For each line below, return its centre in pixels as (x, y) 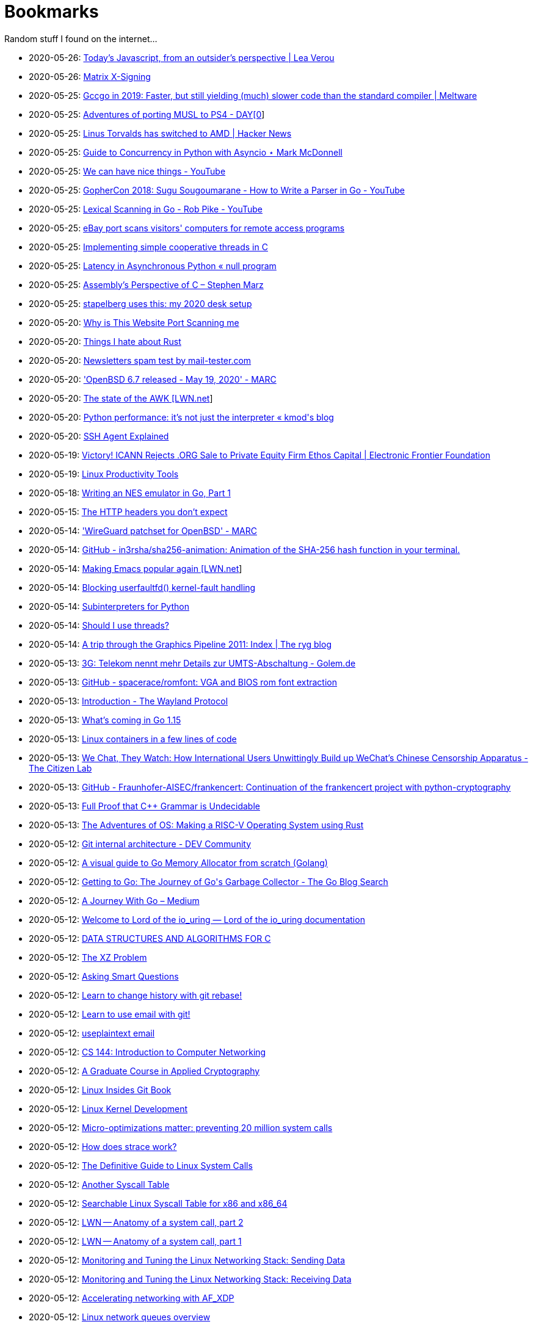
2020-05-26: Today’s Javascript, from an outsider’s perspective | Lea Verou (182, 57)
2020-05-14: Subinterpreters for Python (109, 606)
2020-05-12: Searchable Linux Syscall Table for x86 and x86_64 (158, 1203)
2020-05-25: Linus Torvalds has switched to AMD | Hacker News (160, 133)
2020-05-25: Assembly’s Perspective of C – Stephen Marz (146, 284)
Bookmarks (52, 12)
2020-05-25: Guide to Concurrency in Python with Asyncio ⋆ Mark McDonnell (186, 152)
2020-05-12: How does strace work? (103, 1146)
